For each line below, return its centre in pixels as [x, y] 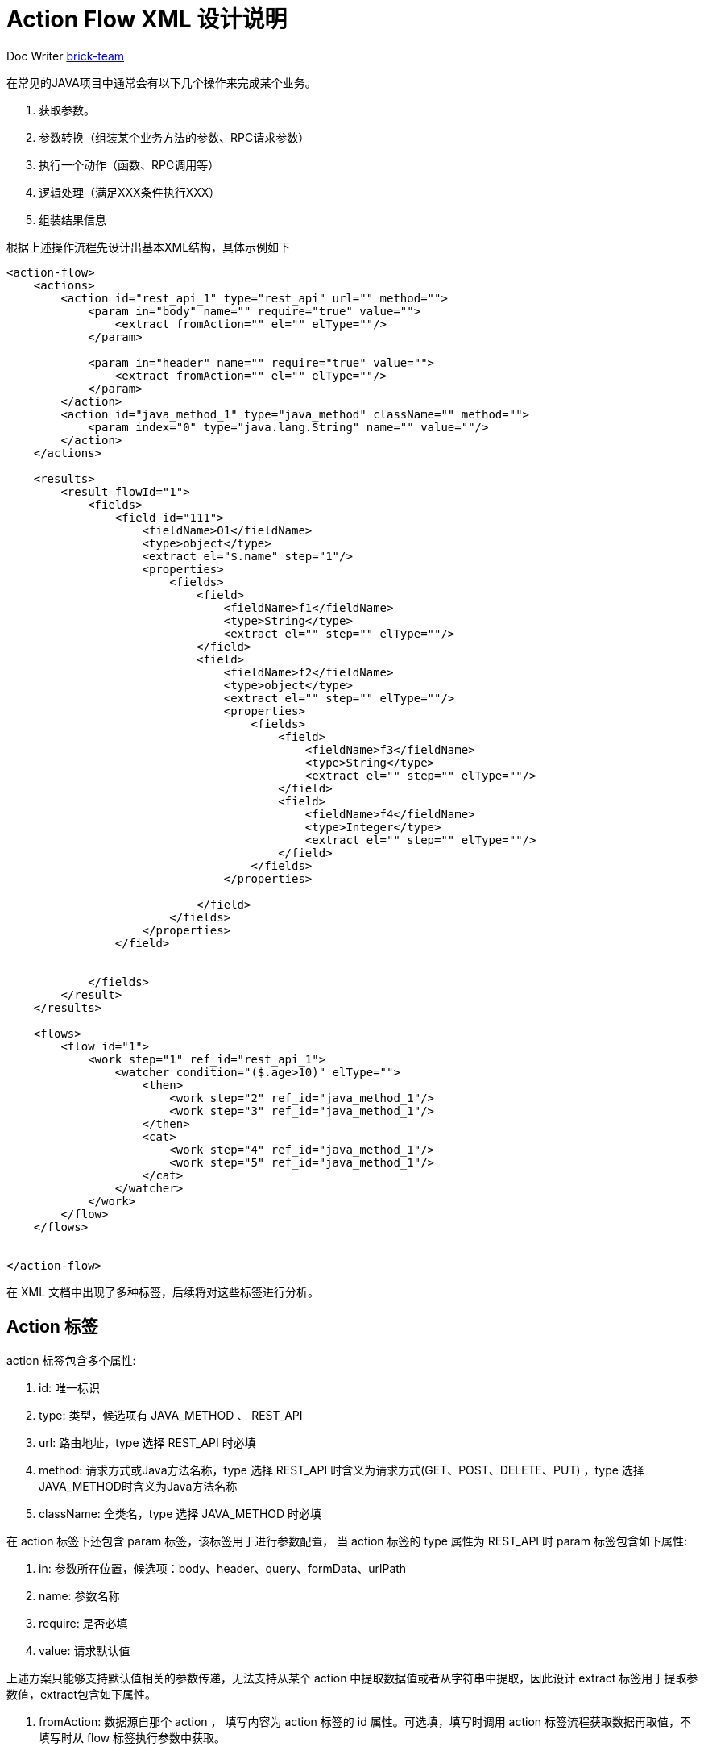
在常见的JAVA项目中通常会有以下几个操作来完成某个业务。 [162, 82]
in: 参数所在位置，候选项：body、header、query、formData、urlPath [223, 1568]
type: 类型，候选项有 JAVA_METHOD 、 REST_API [171, 1415]
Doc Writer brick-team [66, 56]
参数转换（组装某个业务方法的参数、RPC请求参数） [174, 137]
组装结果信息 [72, 219]
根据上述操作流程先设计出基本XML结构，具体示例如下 [149, 247]
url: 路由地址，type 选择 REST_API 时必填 [147, 1442]
